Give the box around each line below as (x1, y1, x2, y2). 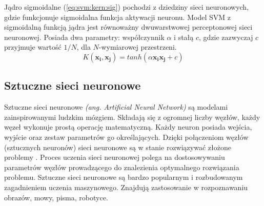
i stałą (174, 31, 194, 42)
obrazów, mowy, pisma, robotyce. (4, 192, 108, 202)
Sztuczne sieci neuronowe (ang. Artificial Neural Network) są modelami (4, 101, 228, 112)
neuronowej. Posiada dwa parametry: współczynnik (4, 31, 165, 42)
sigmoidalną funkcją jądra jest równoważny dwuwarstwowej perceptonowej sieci (4, 22, 253, 32)
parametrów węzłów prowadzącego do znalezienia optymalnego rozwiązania (4, 161, 239, 172)
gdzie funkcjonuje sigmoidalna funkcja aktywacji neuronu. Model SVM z (4, 11, 231, 22)
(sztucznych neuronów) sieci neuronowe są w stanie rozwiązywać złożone (4, 141, 231, 152)
